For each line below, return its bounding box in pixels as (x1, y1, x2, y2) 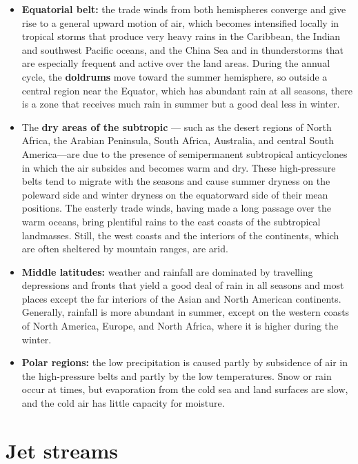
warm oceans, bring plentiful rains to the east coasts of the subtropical (21, 214, 321, 228)
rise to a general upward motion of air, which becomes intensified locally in (21, 15, 339, 30)
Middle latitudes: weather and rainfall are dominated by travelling (21, 264, 313, 279)
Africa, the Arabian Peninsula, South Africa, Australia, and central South (21, 133, 334, 148)
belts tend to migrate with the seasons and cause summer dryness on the (21, 174, 330, 188)
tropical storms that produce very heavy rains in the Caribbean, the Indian (21, 29, 341, 43)
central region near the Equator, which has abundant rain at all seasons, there (21, 83, 352, 97)
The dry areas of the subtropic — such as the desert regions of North (21, 119, 332, 134)
